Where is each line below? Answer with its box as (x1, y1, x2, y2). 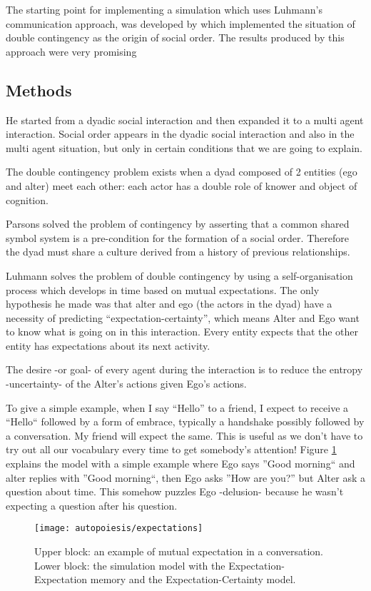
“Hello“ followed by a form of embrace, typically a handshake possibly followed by (6, 414, 365, 429)
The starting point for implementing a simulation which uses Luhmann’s (6, 2, 323, 16)
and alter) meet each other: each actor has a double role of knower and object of (6, 178, 357, 193)
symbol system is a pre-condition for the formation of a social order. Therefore (6, 230, 349, 245)
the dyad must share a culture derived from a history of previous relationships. (6, 244, 350, 259)
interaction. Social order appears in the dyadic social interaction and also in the (6, 126, 355, 141)
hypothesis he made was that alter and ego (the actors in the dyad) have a (6, 296, 332, 311)
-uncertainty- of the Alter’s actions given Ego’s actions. (6, 376, 247, 391)
